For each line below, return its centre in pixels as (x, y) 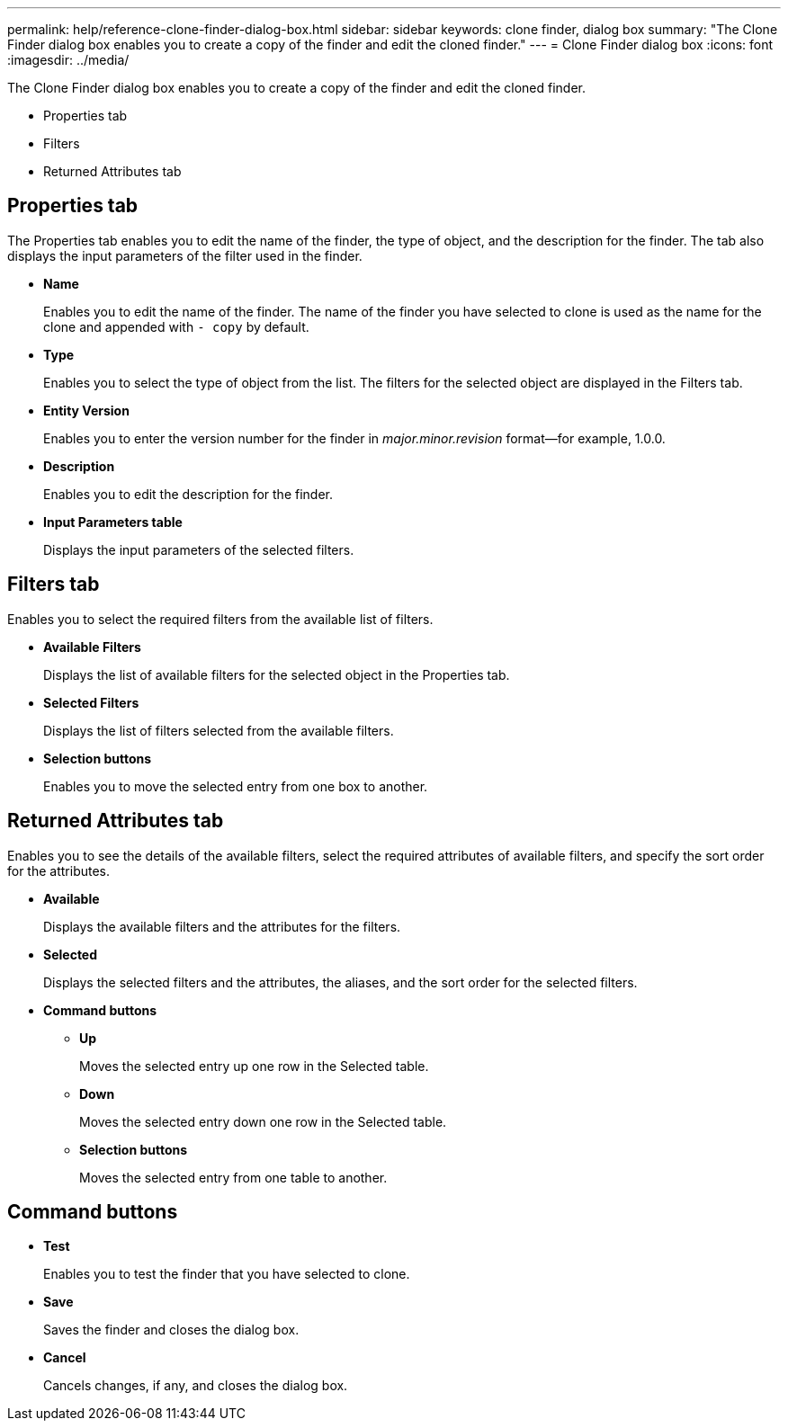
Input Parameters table (113, 522)
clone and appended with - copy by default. (176, 326)
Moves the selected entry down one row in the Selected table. (263, 1121)
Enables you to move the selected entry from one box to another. (236, 786)
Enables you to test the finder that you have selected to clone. (227, 1274)
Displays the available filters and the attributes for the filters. (222, 926)
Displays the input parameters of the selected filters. (199, 549)
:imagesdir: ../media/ (68, 60)
